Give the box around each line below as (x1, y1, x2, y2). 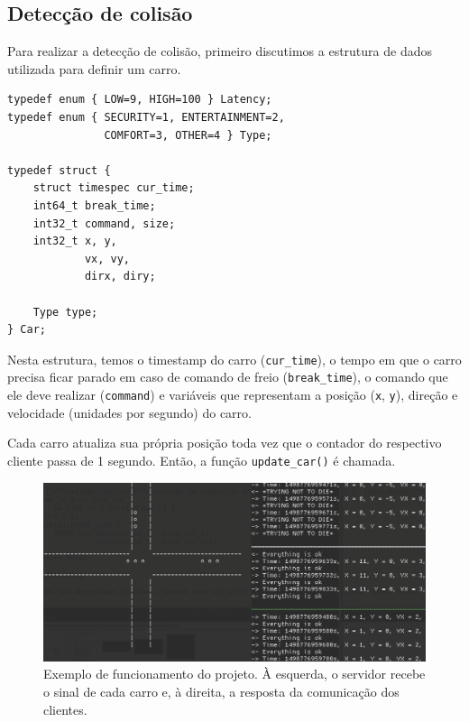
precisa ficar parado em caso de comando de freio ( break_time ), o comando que (7, 367, 448, 386)
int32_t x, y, (32, 235, 117, 248)
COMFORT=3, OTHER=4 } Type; (104, 128, 272, 142)
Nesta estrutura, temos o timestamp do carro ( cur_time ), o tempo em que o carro (7, 349, 462, 368)
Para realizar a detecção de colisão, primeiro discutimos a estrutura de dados (7, 42, 432, 60)
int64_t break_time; (32, 199, 156, 212)
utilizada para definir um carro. (7, 59, 181, 78)
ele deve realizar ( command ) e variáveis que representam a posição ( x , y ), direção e (7, 385, 458, 404)
